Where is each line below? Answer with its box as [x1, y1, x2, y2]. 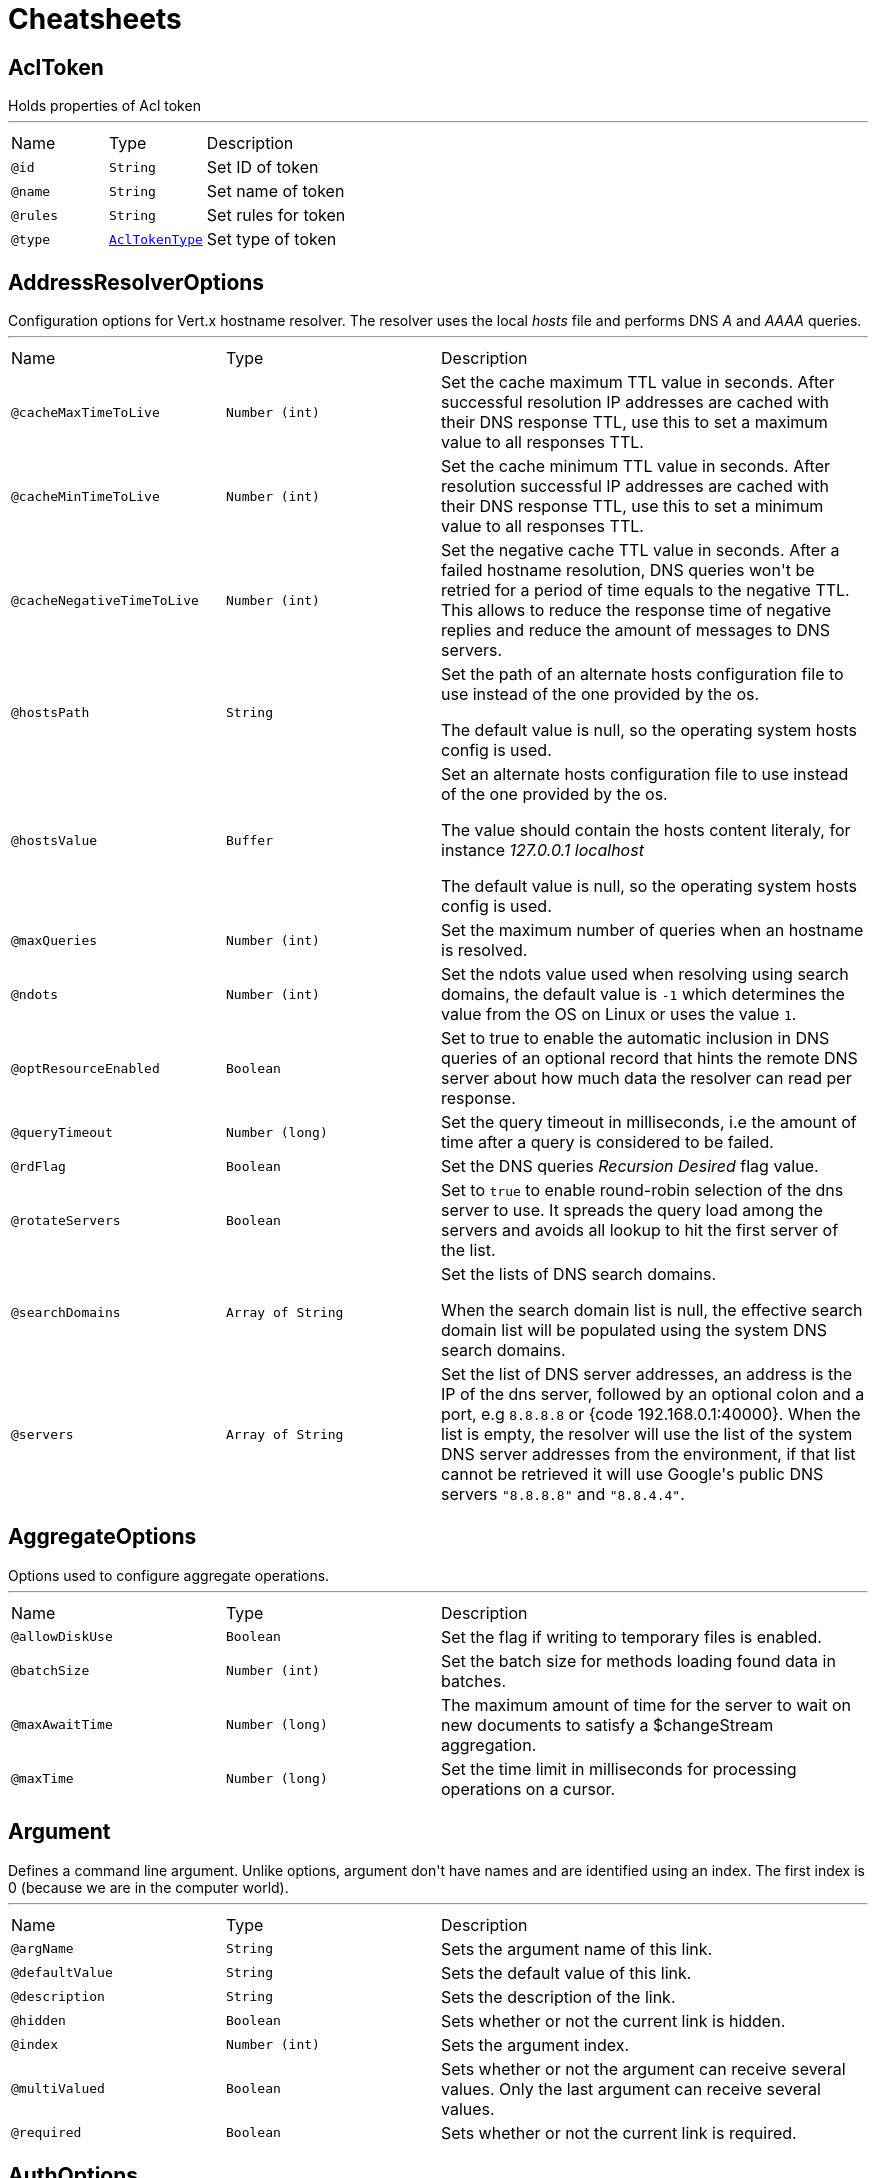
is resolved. [441, 940, 528, 961]
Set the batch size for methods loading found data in [441, 1650, 836, 1671]
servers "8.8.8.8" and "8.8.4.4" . [441, 1484, 685, 1505]
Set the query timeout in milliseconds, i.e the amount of [441, 1112, 857, 1133]
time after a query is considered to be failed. [441, 1132, 774, 1153]
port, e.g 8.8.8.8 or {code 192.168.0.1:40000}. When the [441, 1404, 861, 1425]
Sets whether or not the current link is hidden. [441, 2010, 786, 2031]
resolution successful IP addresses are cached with [441, 476, 829, 497]
